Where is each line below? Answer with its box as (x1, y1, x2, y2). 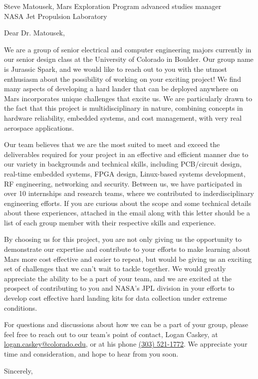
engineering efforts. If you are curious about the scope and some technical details (4, 197, 252, 208)
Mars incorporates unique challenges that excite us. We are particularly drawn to (4, 93, 253, 103)
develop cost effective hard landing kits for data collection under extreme (4, 293, 227, 303)
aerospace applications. (4, 122, 74, 133)
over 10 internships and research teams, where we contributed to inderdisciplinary (4, 188, 254, 198)
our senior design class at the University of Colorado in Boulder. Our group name (4, 54, 254, 64)
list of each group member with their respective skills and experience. (4, 217, 216, 227)
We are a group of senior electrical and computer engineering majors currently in (4, 44, 252, 54)
